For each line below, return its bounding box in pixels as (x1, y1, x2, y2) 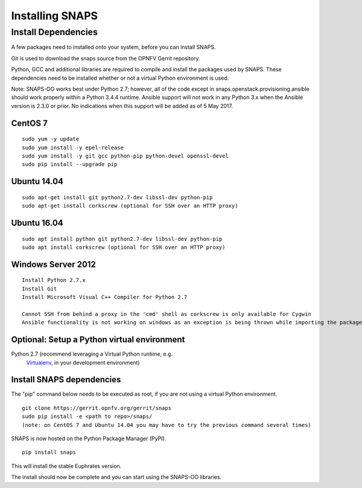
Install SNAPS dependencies (11, 374, 121, 385)
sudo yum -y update (22, 136, 80, 143)
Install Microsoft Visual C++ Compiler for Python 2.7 (22, 294, 188, 301)
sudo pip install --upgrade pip (22, 161, 118, 168)
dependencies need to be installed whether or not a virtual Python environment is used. (11, 74, 229, 82)
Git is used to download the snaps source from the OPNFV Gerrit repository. (11, 54, 200, 62)
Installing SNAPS (11, 9, 98, 22)
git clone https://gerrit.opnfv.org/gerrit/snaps (22, 405, 172, 411)
